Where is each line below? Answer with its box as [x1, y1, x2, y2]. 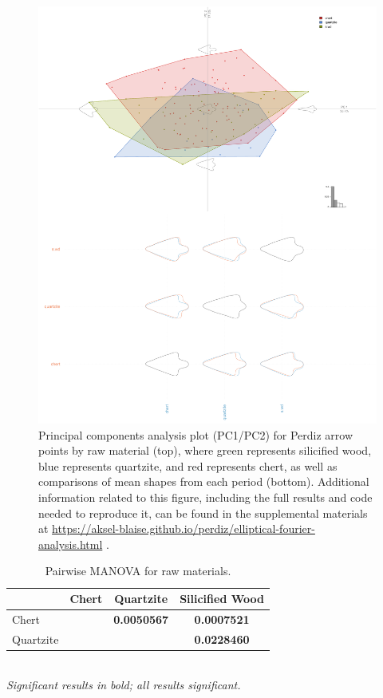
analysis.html [38, 535, 103, 552]
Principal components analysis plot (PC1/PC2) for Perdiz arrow [38, 426, 353, 443]
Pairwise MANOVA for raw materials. [45, 562, 231, 579]
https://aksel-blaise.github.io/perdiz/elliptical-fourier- [52, 520, 315, 537]
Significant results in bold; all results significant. [6, 676, 241, 693]
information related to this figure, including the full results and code [38, 489, 373, 506]
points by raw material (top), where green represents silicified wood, [38, 442, 372, 459]
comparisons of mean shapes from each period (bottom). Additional [38, 473, 369, 490]
